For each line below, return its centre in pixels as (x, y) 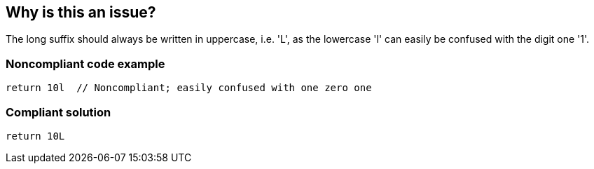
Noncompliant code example (85, 63)
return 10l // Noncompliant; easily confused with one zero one (189, 88)
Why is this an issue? (81, 12)
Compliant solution (58, 112)
